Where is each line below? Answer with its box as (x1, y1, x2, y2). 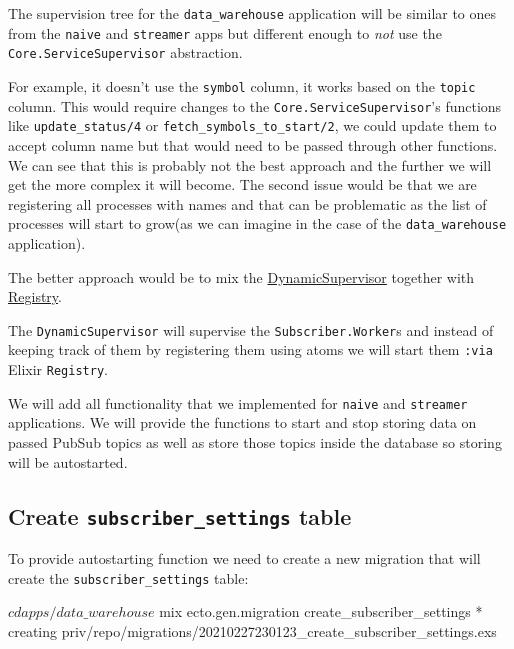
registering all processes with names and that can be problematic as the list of (8, 193, 487, 214)
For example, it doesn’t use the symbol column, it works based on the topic (8, 75, 476, 96)
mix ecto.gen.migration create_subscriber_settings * (159, 601, 483, 622)
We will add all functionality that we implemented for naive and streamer (8, 392, 468, 413)
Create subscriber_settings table (8, 500, 352, 531)
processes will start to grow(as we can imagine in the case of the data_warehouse (8, 213, 507, 234)
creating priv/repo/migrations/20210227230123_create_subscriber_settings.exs (8, 620, 497, 641)
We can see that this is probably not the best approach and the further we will (8, 154, 492, 175)
